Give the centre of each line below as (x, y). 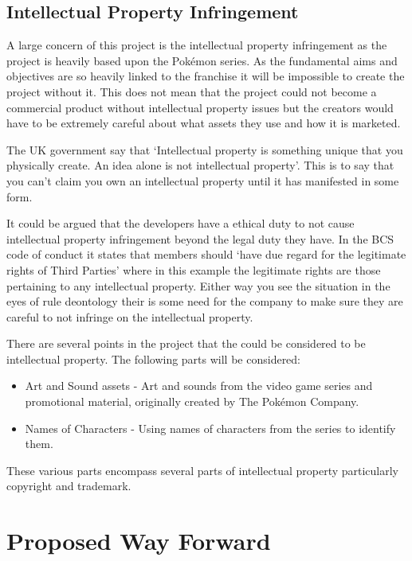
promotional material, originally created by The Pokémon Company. (192, 401)
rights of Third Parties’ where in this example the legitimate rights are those (194, 269)
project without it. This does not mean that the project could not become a (192, 91)
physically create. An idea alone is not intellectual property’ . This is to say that (200, 165)
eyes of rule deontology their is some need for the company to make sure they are (205, 301)
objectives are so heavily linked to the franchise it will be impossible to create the (206, 76)
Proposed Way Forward (139, 541)
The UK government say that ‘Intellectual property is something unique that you (205, 149)
